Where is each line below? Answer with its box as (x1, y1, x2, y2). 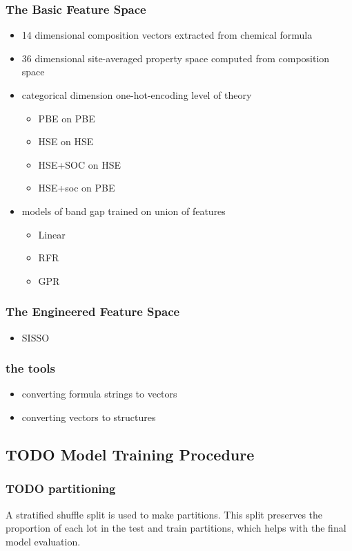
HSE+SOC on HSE (38, 157, 121, 171)
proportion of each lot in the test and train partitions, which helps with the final (6, 521, 346, 535)
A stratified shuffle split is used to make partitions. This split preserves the (6, 507, 323, 521)
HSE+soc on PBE (38, 180, 115, 195)
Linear (38, 227, 66, 241)
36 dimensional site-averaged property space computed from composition (21, 50, 330, 65)
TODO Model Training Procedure (6, 443, 255, 465)
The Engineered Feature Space (6, 303, 180, 320)
